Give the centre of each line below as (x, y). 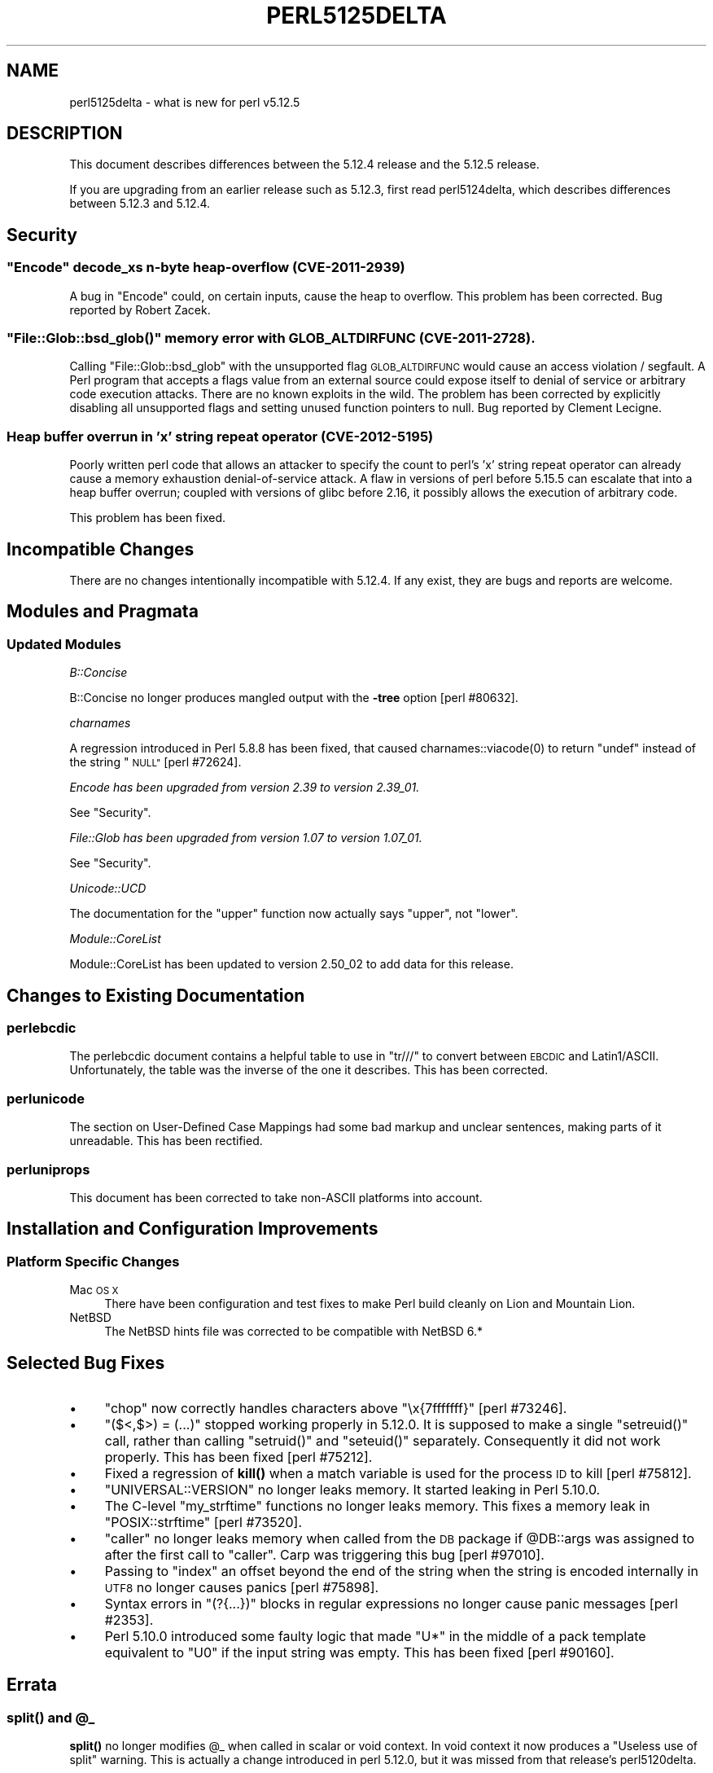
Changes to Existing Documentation (156, 995)
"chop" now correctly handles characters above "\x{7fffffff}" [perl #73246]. (336, 1408)
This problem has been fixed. (147, 518)
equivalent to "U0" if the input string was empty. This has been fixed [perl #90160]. (359, 1652)
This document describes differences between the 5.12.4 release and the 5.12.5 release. (304, 165)
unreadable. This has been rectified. (166, 1141)
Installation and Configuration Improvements (192, 1229)
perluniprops (48, 1169)
